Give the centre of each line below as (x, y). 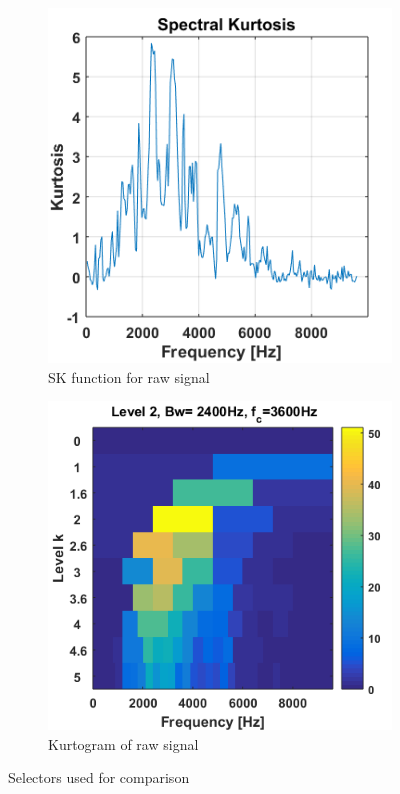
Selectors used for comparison (99, 777)
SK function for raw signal (129, 376)
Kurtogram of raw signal (123, 743)
